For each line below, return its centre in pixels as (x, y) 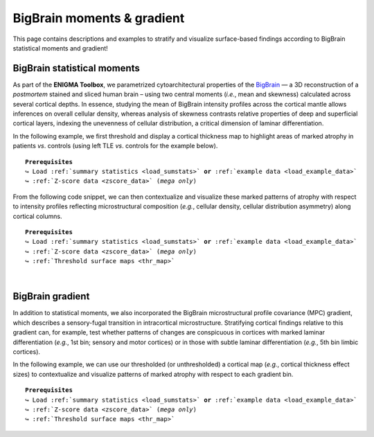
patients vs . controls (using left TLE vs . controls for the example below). (115, 146)
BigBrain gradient (51, 297)
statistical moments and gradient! (61, 48)
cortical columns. (37, 216)
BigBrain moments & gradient (99, 18)
